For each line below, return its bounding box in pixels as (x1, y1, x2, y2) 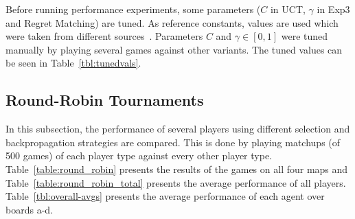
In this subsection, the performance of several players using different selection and (5, 122, 350, 136)
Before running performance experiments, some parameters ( (5, 2, 261, 16)
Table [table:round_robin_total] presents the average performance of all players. (5, 175, 346, 189)
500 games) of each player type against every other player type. (5, 148, 272, 163)
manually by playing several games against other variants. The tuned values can (5, 42, 343, 56)
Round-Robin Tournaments (5, 89, 204, 111)
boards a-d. (5, 202, 53, 216)
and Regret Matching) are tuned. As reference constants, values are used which (5, 15, 339, 30)
